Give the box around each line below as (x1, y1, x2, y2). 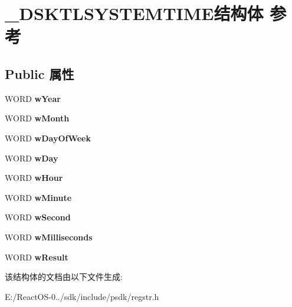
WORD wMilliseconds (5, 230, 93, 243)
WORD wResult (5, 250, 68, 263)
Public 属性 (5, 64, 74, 82)
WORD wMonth (5, 112, 70, 124)
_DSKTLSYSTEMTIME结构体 (5, 1, 264, 25)
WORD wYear (5, 92, 61, 104)
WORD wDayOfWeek (5, 131, 91, 144)
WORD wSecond (5, 211, 71, 223)
